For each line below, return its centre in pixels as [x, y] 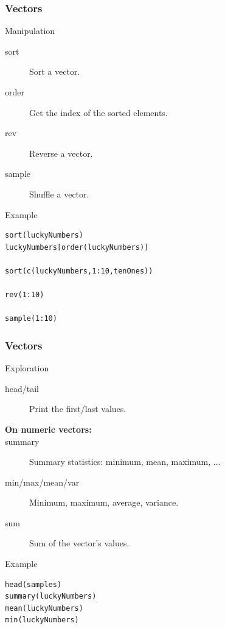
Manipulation [30, 31]
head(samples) [33, 584]
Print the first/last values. [78, 409]
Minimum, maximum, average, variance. [104, 502]
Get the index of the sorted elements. [99, 112]
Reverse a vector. [61, 153]
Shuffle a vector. [59, 194]
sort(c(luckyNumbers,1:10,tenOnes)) [79, 271]
